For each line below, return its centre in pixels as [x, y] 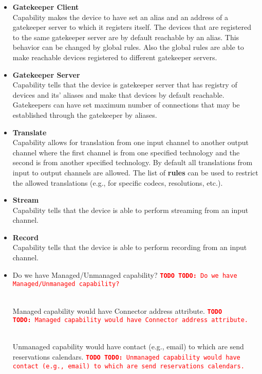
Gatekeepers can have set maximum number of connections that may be [126, 105]
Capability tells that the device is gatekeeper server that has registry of [125, 85]
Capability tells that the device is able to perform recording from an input [130, 247]
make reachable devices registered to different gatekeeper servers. [115, 57]
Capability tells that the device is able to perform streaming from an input [130, 210]
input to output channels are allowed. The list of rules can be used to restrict [135, 172]
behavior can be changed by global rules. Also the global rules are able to [128, 47]
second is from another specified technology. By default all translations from [133, 162]
